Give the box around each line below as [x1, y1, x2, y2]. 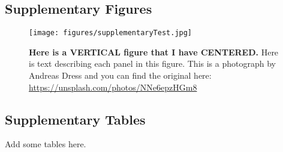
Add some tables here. [5, 138, 86, 150]
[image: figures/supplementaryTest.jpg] [29, 29, 192, 38]
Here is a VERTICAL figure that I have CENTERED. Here [29, 45, 279, 58]
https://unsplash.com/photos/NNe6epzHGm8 [29, 80, 197, 93]
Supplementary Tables [5, 110, 146, 128]
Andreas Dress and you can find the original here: [29, 69, 212, 82]
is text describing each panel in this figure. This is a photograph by [29, 57, 276, 70]
